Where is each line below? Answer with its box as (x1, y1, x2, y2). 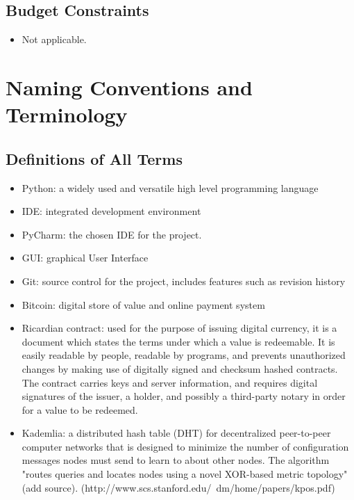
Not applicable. (22, 32, 87, 47)
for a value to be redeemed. (22, 402, 138, 417)
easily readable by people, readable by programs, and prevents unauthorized (22, 348, 346, 362)
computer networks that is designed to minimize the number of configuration (22, 439, 349, 453)
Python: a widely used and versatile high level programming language (22, 180, 319, 195)
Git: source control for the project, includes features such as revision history (22, 273, 346, 288)
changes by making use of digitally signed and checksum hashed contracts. (22, 361, 338, 376)
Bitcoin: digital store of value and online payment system (22, 297, 265, 312)
